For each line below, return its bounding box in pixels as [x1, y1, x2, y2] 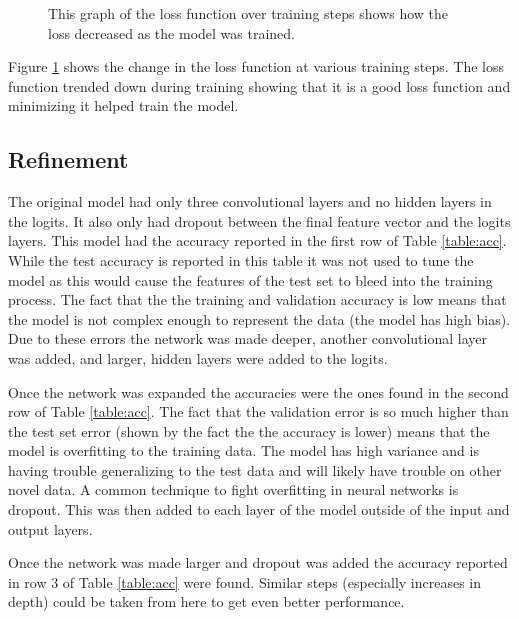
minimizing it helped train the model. [8, 95, 239, 116]
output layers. [8, 518, 93, 539]
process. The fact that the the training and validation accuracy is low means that [8, 289, 507, 310]
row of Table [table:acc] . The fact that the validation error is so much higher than [8, 401, 509, 422]
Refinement [8, 144, 129, 175]
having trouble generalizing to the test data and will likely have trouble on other [8, 459, 502, 480]
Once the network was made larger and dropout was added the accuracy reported [8, 552, 508, 573]
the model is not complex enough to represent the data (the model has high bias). [8, 308, 511, 329]
